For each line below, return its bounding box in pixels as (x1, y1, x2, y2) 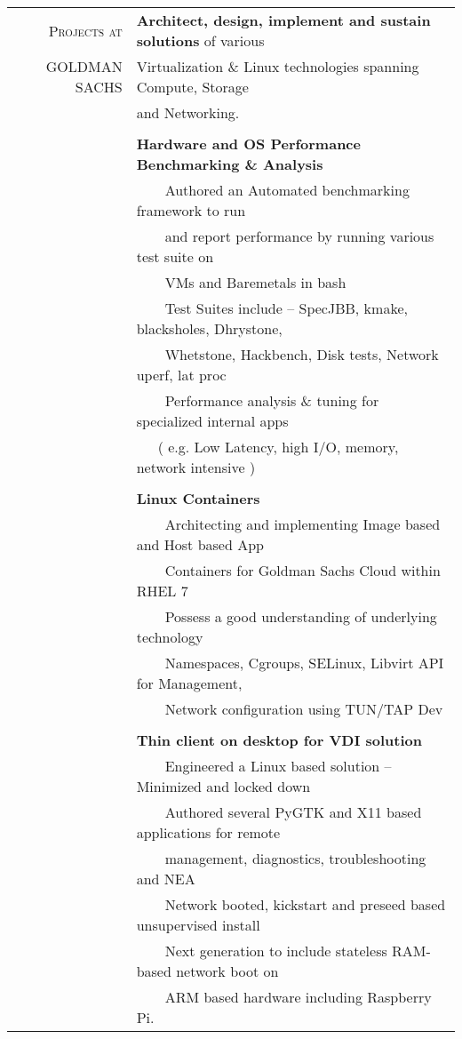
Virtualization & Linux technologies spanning (136, 56, 419, 76)
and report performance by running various (164, 226, 434, 246)
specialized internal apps (136, 411, 289, 431)
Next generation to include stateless (164, 940, 387, 961)
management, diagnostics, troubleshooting (164, 848, 426, 868)
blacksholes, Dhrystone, (136, 318, 283, 339)
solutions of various (136, 30, 265, 51)
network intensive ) (136, 457, 256, 477)
